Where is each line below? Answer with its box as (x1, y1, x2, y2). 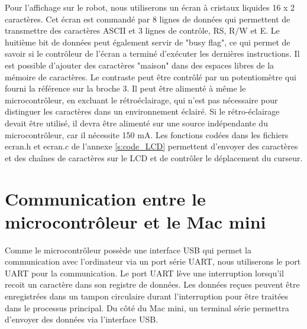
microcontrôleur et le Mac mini (5, 209, 266, 233)
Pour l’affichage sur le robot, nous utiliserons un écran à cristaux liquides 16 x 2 (5, 1, 295, 13)
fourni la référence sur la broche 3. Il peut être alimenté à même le (5, 82, 246, 95)
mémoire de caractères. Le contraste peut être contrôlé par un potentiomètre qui (5, 70, 296, 83)
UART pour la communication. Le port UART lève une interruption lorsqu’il (5, 266, 284, 279)
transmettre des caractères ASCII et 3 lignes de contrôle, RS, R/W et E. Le (5, 24, 280, 37)
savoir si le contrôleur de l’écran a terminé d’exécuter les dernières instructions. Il (5, 47, 300, 60)
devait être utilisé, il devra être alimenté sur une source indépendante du (5, 116, 268, 129)
